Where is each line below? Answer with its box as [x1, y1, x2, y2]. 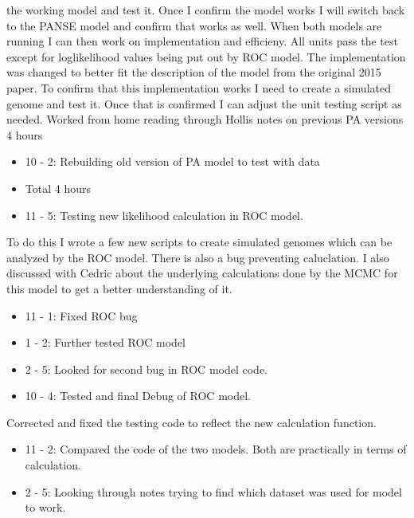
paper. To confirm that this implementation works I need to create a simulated [6, 79, 391, 96]
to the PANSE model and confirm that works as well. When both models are [6, 17, 382, 33]
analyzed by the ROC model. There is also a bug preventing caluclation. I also [6, 249, 389, 265]
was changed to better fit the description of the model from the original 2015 [6, 64, 381, 80]
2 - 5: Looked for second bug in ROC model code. [25, 360, 268, 377]
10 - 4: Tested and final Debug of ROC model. [25, 387, 251, 404]
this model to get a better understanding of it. [6, 280, 232, 296]
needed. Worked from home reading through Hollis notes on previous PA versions [6, 111, 404, 128]
